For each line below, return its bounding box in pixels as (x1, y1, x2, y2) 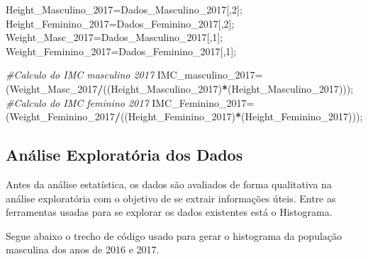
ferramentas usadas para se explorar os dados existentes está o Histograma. (6, 205, 333, 219)
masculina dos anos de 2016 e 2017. (6, 242, 160, 257)
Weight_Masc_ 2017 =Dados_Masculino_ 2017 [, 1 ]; (6, 30, 223, 45)
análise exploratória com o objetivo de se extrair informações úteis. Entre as (6, 190, 336, 205)
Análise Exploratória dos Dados (6, 144, 243, 166)
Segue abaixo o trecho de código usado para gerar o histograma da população (6, 228, 342, 243)
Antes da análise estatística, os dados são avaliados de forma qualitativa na (6, 176, 332, 191)
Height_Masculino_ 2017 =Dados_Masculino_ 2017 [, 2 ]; (6, 2, 242, 16)
